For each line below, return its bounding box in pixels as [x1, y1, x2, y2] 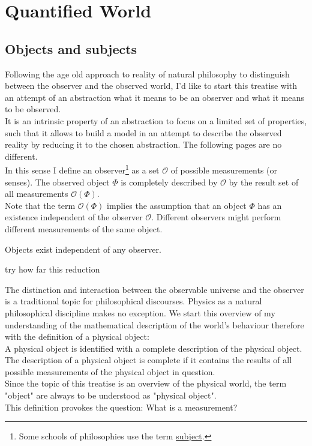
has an [257, 199, 282, 211]
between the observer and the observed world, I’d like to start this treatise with [5, 79, 298, 92]
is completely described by [121, 175, 218, 188]
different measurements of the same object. [5, 222, 163, 235]
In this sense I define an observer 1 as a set [5, 162, 160, 176]
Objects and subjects [5, 39, 137, 58]
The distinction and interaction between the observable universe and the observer [5, 283, 304, 295]
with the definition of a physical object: [5, 330, 149, 343]
